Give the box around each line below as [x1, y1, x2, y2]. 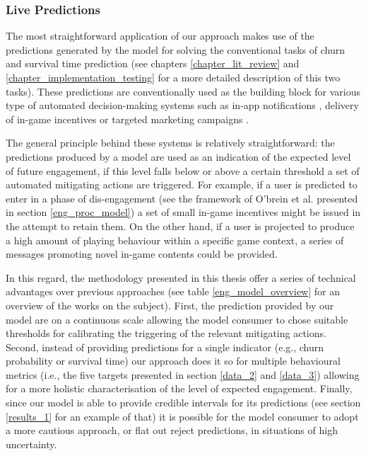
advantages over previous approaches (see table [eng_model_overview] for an [6, 284, 340, 299]
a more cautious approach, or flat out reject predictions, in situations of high [6, 423, 338, 438]
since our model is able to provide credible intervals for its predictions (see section [6, 395, 361, 410]
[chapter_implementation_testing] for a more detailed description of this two [6, 70, 341, 84]
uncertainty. [6, 436, 57, 451]
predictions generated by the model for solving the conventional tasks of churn [6, 42, 345, 57]
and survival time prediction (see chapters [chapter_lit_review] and [6, 56, 300, 71]
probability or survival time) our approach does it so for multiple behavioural [6, 353, 341, 368]
